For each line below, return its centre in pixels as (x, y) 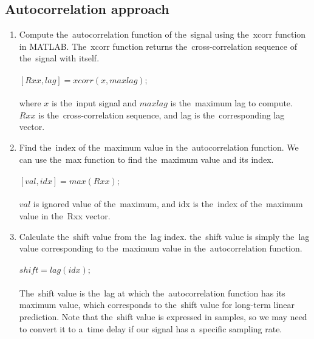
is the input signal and (94, 103)
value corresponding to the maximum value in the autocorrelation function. (161, 248)
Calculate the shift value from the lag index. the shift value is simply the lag (164, 236)
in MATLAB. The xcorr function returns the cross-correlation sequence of (158, 46)
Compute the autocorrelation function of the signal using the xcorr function (162, 34)
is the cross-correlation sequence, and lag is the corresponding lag (162, 115)
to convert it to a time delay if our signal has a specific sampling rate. (151, 328)
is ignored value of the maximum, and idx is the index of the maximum (168, 204)
